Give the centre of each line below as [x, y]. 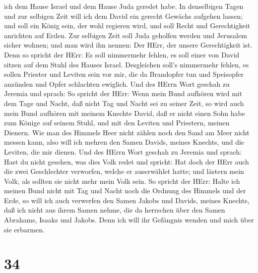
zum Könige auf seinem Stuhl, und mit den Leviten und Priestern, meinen [117, 123]
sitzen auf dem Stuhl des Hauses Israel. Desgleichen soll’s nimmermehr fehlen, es [127, 64]
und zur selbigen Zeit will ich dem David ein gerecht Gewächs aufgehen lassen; [123, 16]
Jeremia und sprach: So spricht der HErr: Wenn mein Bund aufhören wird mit [123, 93]
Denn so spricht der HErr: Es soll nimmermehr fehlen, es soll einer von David [122, 54]
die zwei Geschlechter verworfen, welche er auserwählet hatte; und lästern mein [124, 171]
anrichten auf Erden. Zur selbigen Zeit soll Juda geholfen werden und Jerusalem [126, 35]
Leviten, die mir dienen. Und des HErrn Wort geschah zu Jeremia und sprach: [123, 151]
